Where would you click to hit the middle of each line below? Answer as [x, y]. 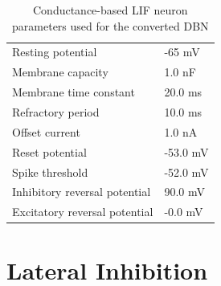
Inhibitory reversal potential [82, 192]
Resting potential [55, 52]
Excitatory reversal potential [83, 212]
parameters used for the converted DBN [110, 25]
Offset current [46, 131]
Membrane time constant [74, 92]
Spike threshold [50, 172]
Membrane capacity [60, 72]
